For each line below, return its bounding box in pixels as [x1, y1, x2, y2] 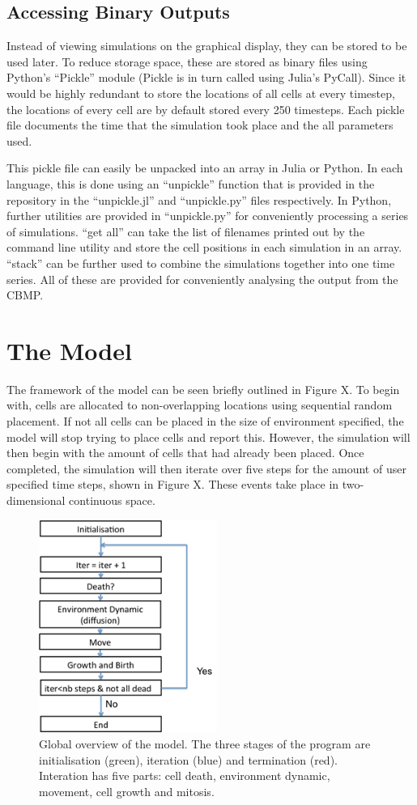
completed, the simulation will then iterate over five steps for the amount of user [6, 460, 406, 477]
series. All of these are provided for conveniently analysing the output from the [6, 270, 398, 287]
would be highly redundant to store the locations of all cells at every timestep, [6, 84, 395, 101]
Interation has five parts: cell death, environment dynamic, [39, 767, 330, 784]
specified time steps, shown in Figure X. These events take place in [6, 476, 339, 493]
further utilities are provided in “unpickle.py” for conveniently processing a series [6, 207, 409, 224]
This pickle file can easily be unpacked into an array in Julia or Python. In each [6, 159, 403, 176]
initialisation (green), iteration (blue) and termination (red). [39, 751, 338, 768]
